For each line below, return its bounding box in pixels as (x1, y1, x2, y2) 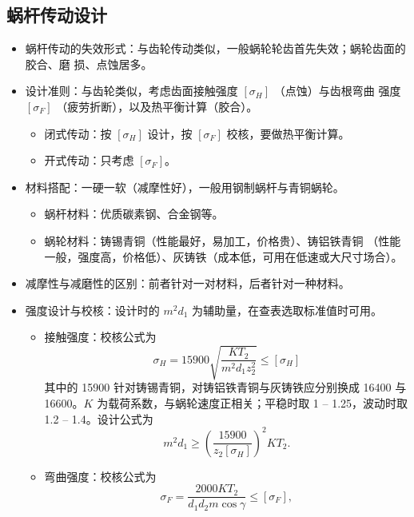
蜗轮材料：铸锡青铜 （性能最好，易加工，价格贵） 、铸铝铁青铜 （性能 (44, 232, 401, 249)
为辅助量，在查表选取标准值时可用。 (192, 301, 383, 318)
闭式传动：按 (44, 125, 112, 141)
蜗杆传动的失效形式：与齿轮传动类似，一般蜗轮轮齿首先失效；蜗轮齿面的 (25, 40, 406, 57)
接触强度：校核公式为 (44, 328, 157, 345)
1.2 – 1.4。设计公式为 (44, 410, 153, 427)
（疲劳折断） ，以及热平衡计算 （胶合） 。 (56, 97, 258, 114)
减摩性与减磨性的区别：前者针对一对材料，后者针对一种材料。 (25, 275, 350, 292)
